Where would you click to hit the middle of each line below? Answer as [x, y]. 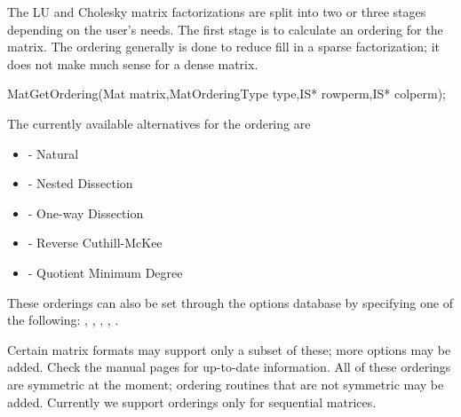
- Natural [53, 153]
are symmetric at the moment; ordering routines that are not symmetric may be [226, 384]
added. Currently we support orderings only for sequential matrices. [192, 401]
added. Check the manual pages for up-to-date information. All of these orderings [229, 367]
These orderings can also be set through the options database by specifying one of [230, 302]
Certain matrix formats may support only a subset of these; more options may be [229, 349]
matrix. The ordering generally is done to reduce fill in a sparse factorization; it [224, 47]
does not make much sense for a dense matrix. [133, 63]
